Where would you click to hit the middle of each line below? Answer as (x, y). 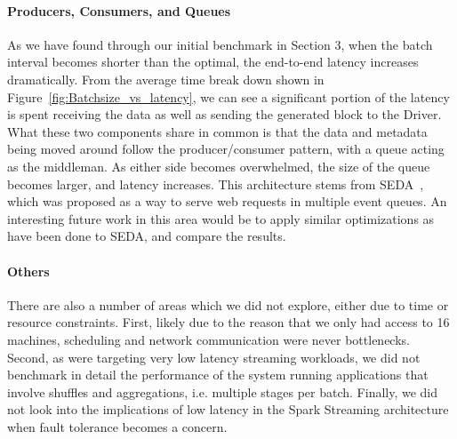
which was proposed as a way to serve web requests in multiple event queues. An (227, 201)
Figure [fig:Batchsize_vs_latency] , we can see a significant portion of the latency (228, 96)
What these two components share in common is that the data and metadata (217, 131)
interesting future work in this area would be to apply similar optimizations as (221, 218)
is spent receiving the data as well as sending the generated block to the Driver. (224, 114)
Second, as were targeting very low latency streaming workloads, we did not (214, 357)
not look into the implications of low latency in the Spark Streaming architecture (228, 409)
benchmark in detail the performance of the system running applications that (218, 375)
